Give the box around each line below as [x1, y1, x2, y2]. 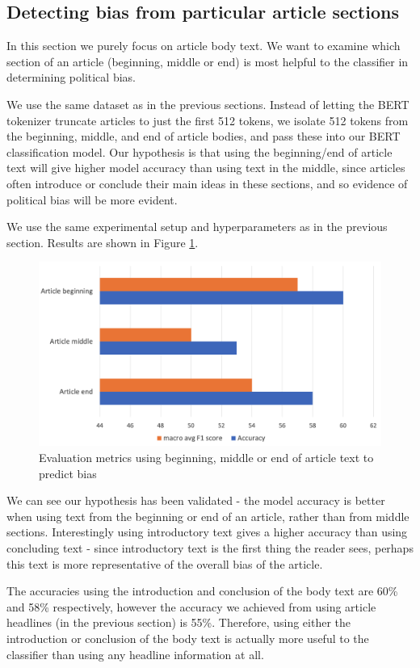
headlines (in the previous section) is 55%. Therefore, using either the [6, 614, 351, 631]
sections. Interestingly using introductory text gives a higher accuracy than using [6, 523, 408, 540]
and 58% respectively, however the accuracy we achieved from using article [6, 598, 376, 615]
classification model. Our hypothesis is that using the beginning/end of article [6, 143, 393, 160]
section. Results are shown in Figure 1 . [6, 233, 199, 250]
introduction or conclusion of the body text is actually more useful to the [6, 630, 369, 646]
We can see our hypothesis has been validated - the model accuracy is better [6, 492, 385, 509]
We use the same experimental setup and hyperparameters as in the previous [6, 218, 388, 235]
